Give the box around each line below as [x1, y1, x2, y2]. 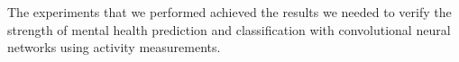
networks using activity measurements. [7, 38, 221, 57]
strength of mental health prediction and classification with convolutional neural [7, 20, 451, 39]
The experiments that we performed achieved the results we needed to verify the [7, 3, 452, 21]
